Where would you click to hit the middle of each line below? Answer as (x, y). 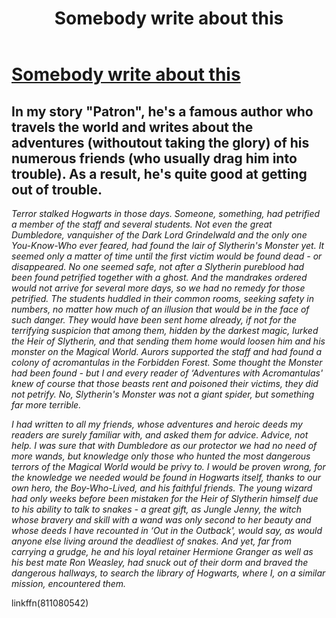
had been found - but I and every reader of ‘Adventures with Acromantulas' (167, 373)
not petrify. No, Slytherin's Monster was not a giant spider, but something (163, 394)
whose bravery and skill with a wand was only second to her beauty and (161, 520)
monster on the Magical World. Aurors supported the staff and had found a (167, 351)
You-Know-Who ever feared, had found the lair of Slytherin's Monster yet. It (168, 245)
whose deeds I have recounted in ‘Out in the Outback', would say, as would (167, 530)
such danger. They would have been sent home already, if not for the (154, 320)
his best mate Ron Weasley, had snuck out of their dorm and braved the (160, 562)
